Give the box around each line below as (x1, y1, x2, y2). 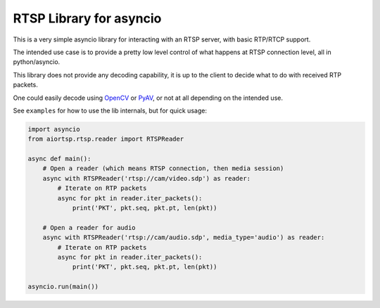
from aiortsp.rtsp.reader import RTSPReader (27, 135, 184, 143)
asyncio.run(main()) (27, 283, 99, 291)
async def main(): (27, 155, 91, 163)
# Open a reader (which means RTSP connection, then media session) (42, 165, 284, 172)
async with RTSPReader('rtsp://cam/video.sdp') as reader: (42, 174, 251, 182)
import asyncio (27, 125, 80, 133)
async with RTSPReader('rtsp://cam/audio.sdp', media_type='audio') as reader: (42, 233, 325, 242)
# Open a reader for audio (42, 224, 137, 231)
